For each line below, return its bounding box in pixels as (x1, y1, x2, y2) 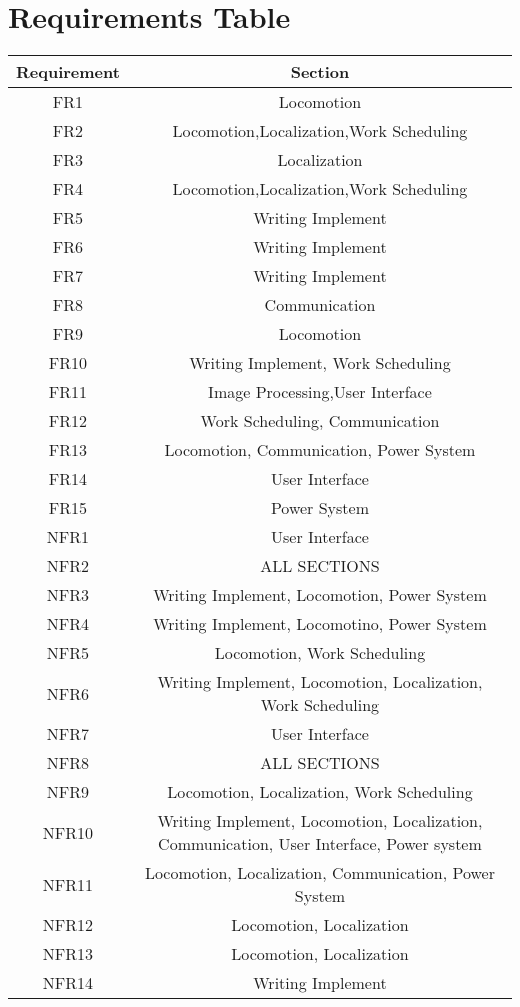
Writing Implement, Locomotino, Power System (153, 612, 487, 636)
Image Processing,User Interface (208, 380, 432, 404)
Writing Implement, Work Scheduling (189, 351, 451, 375)
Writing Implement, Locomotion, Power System (153, 583, 487, 607)
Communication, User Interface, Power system (158, 832, 482, 856)
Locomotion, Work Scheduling (214, 641, 426, 665)
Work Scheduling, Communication (200, 409, 440, 433)
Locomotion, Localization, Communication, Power (144, 861, 495, 885)
